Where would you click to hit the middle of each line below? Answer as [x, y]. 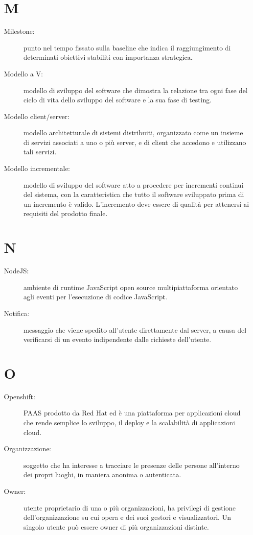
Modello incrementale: [37, 168]
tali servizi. [40, 152]
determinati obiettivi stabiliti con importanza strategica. [108, 57]
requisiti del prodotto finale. [66, 213]
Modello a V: [23, 73]
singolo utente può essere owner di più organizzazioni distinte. [116, 526]
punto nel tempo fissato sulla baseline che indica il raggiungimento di [127, 47]
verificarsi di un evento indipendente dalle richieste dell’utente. [117, 339]
